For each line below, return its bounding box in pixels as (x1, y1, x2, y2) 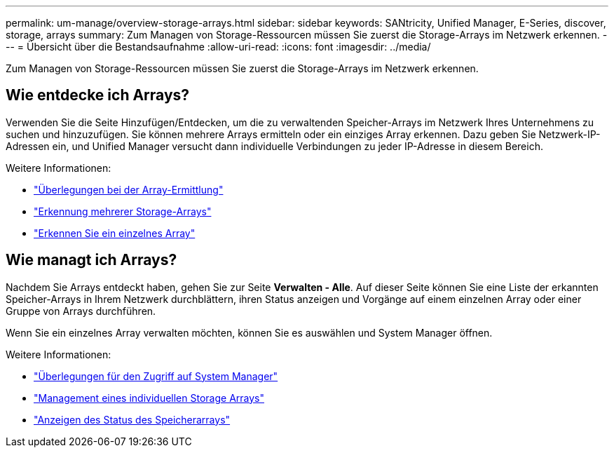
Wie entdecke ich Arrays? (6, 86, 190, 104)
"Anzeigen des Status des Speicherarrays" (34, 413, 231, 426)
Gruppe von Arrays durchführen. (6, 304, 156, 317)
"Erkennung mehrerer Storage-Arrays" (34, 205, 212, 217)
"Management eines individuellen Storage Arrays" (34, 391, 264, 404)
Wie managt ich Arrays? (6, 251, 177, 269)
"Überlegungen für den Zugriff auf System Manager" (34, 370, 278, 382)
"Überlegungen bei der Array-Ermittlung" (34, 183, 224, 196)
